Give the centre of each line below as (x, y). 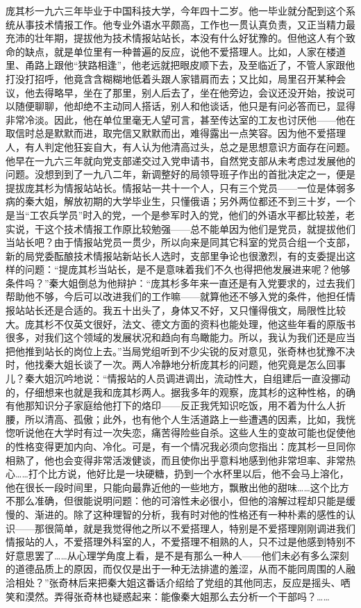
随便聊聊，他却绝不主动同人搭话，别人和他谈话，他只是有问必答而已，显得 (185, 106)
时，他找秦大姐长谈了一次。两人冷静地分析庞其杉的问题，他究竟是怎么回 (171, 364)
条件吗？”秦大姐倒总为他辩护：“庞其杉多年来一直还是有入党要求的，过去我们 (180, 282)
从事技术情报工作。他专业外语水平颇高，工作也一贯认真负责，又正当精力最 (185, 24)
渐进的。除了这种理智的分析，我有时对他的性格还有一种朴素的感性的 (190, 514)
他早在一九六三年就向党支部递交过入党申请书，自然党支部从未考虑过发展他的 (180, 160)
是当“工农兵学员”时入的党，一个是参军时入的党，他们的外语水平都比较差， (176, 214)
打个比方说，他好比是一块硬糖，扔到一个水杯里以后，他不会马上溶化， (188, 474)
